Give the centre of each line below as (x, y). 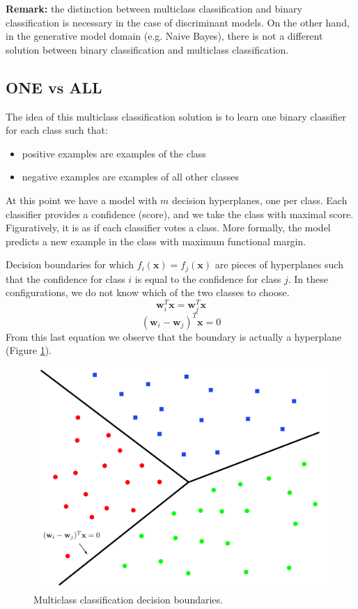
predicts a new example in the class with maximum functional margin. (156, 241)
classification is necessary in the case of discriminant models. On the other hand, (178, 22)
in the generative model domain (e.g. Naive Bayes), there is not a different (164, 36)
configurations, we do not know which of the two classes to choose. (148, 292)
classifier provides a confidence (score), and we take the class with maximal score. (180, 214)
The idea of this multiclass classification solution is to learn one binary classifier (176, 116)
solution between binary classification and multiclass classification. (147, 49)
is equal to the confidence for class (208, 278)
